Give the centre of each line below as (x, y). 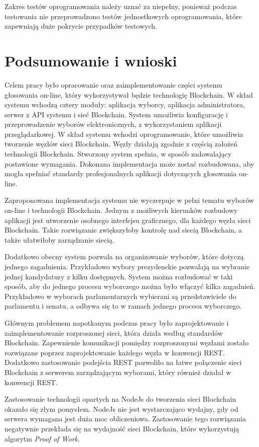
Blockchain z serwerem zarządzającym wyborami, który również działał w (118, 372)
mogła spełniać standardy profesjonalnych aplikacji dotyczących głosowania (121, 173)
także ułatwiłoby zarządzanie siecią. (59, 239)
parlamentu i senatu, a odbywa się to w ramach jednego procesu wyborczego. (123, 306)
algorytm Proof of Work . (42, 438)
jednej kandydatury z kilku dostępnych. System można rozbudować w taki (119, 276)
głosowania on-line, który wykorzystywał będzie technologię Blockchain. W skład (129, 94)
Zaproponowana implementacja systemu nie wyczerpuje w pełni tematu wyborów (129, 200)
